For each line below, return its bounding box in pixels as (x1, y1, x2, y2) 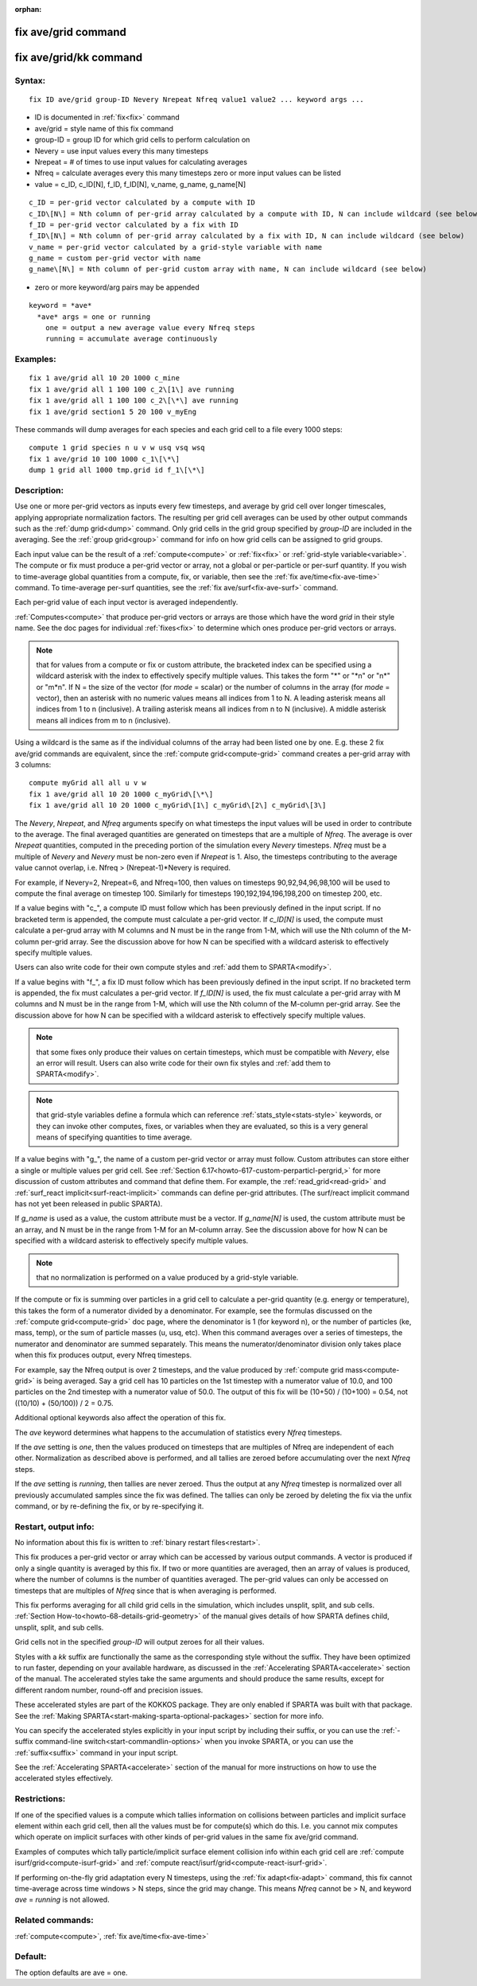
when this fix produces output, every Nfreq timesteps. (14, 1350, 192, 1360)
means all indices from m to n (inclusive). (36, 715, 171, 725)
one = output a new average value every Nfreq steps (45, 323, 256, 333)
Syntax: (14, 75, 46, 86)
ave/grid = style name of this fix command (34, 123, 174, 133)
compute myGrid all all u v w (29, 778, 147, 788)
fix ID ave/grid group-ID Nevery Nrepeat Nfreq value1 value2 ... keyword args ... (29, 95, 365, 103)
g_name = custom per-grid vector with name (29, 254, 201, 263)
